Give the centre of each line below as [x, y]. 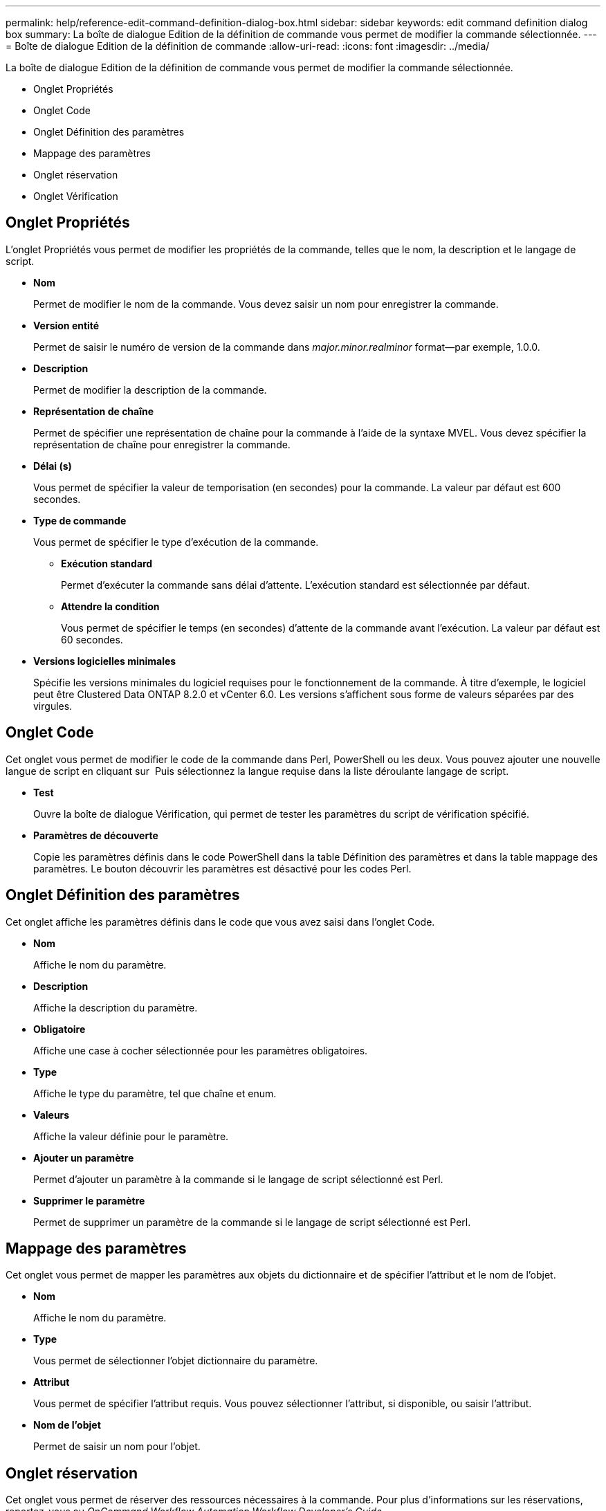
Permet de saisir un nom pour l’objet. [117, 1447]
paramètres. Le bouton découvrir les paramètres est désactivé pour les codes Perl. [222, 868]
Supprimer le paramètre [89, 1200]
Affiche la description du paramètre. [116, 1007]
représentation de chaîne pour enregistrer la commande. [162, 444]
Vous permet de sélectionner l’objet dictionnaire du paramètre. [176, 1361]
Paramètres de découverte [96, 835]
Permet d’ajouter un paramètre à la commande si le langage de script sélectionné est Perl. [238, 1179]
